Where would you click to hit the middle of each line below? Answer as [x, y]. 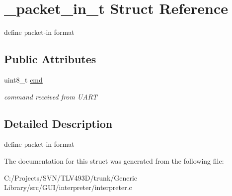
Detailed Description [58, 123]
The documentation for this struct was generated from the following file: [114, 160]
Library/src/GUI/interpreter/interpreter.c [68, 187]
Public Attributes [50, 59]
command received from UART [51, 96]
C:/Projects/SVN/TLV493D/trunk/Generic [71, 177]
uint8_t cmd [23, 79]
